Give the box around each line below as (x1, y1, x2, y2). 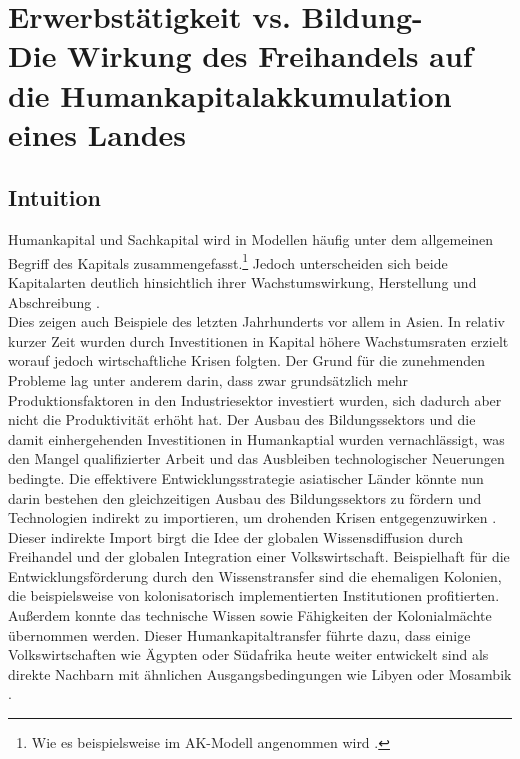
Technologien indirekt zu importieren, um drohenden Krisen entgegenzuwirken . (8, 507, 497, 528)
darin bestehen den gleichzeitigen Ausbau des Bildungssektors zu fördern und (8, 487, 482, 508)
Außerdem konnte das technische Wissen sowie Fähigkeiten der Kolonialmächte (8, 605, 492, 626)
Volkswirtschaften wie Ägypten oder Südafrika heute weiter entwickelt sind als (8, 644, 489, 665)
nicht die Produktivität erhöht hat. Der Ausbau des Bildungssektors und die (8, 409, 476, 430)
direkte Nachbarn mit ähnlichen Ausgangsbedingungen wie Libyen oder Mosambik (8, 663, 512, 684)
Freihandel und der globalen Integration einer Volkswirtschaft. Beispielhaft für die (8, 546, 510, 567)
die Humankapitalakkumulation (8, 74, 452, 115)
